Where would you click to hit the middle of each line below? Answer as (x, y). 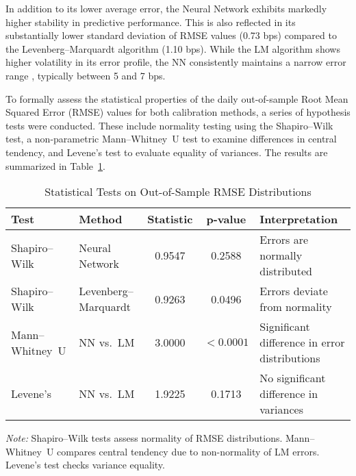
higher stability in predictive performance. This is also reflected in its (151, 22)
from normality (296, 307)
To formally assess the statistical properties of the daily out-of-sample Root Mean (177, 98)
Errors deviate (294, 291)
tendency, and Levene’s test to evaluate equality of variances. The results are (167, 152)
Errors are (284, 240)
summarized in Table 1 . (55, 165)
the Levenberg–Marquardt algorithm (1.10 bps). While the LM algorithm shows (173, 48)
